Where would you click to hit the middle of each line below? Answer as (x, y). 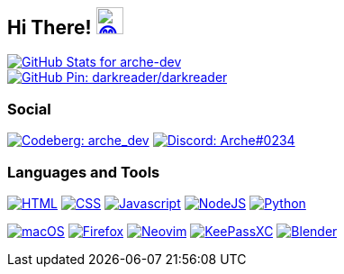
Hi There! (50, 27)
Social (29, 109)
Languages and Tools (84, 172)
